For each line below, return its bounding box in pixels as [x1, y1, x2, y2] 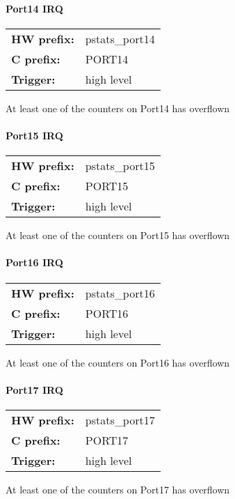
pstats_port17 [85, 411, 155, 428]
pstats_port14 [85, 30, 155, 47]
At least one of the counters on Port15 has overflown [6, 228, 230, 243]
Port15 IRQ [6, 128, 63, 142]
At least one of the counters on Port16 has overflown [6, 355, 230, 369]
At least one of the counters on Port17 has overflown [6, 482, 230, 496]
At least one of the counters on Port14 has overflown [6, 100, 230, 115]
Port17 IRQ [6, 382, 63, 397]
